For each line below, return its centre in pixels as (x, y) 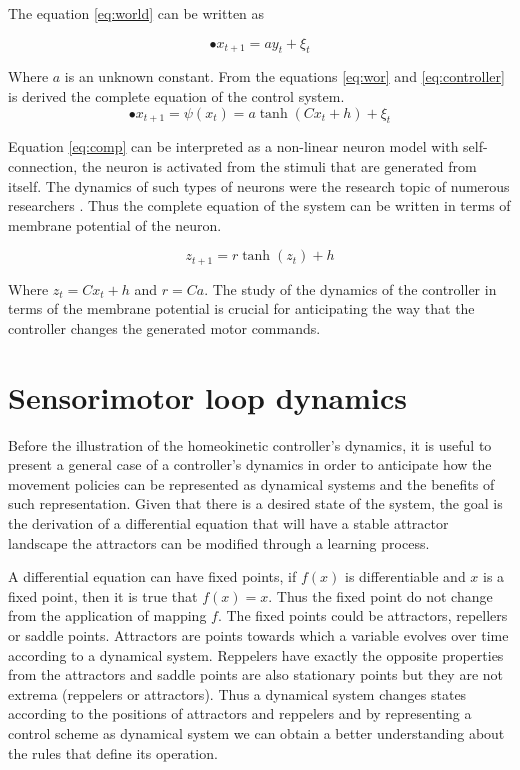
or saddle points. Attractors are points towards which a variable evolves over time (258, 635)
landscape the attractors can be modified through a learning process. (219, 542)
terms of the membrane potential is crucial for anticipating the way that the (241, 308)
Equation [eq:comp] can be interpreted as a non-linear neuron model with (233, 146)
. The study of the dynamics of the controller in (350, 288)
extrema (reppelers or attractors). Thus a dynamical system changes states (237, 693)
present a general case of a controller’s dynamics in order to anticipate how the (250, 464)
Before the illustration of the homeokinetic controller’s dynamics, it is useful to (250, 444)
